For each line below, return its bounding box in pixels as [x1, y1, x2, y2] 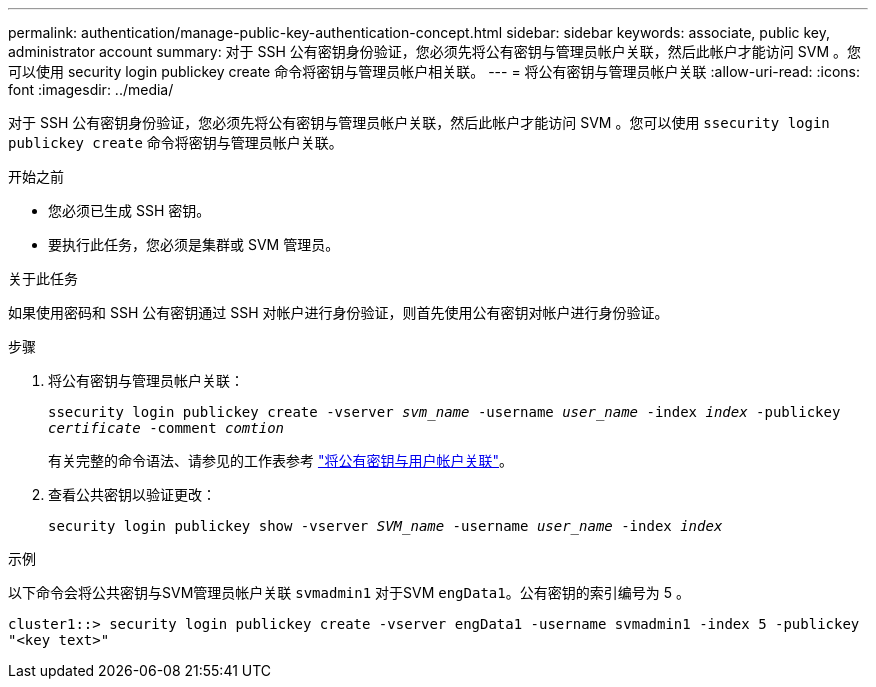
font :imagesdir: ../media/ [8, 81, 174, 98]
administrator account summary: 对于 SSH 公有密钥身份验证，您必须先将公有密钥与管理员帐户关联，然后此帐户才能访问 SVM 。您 [8, 43, 862, 60]
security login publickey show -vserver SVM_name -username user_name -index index [48, 518, 723, 534]
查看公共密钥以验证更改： [48, 486, 216, 503]
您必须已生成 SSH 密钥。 [48, 202, 211, 219]
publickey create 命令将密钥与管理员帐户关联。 [8, 134, 343, 151]
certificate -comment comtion [48, 420, 285, 436]
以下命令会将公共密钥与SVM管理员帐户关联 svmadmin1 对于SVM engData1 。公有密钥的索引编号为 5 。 [8, 584, 690, 601]
